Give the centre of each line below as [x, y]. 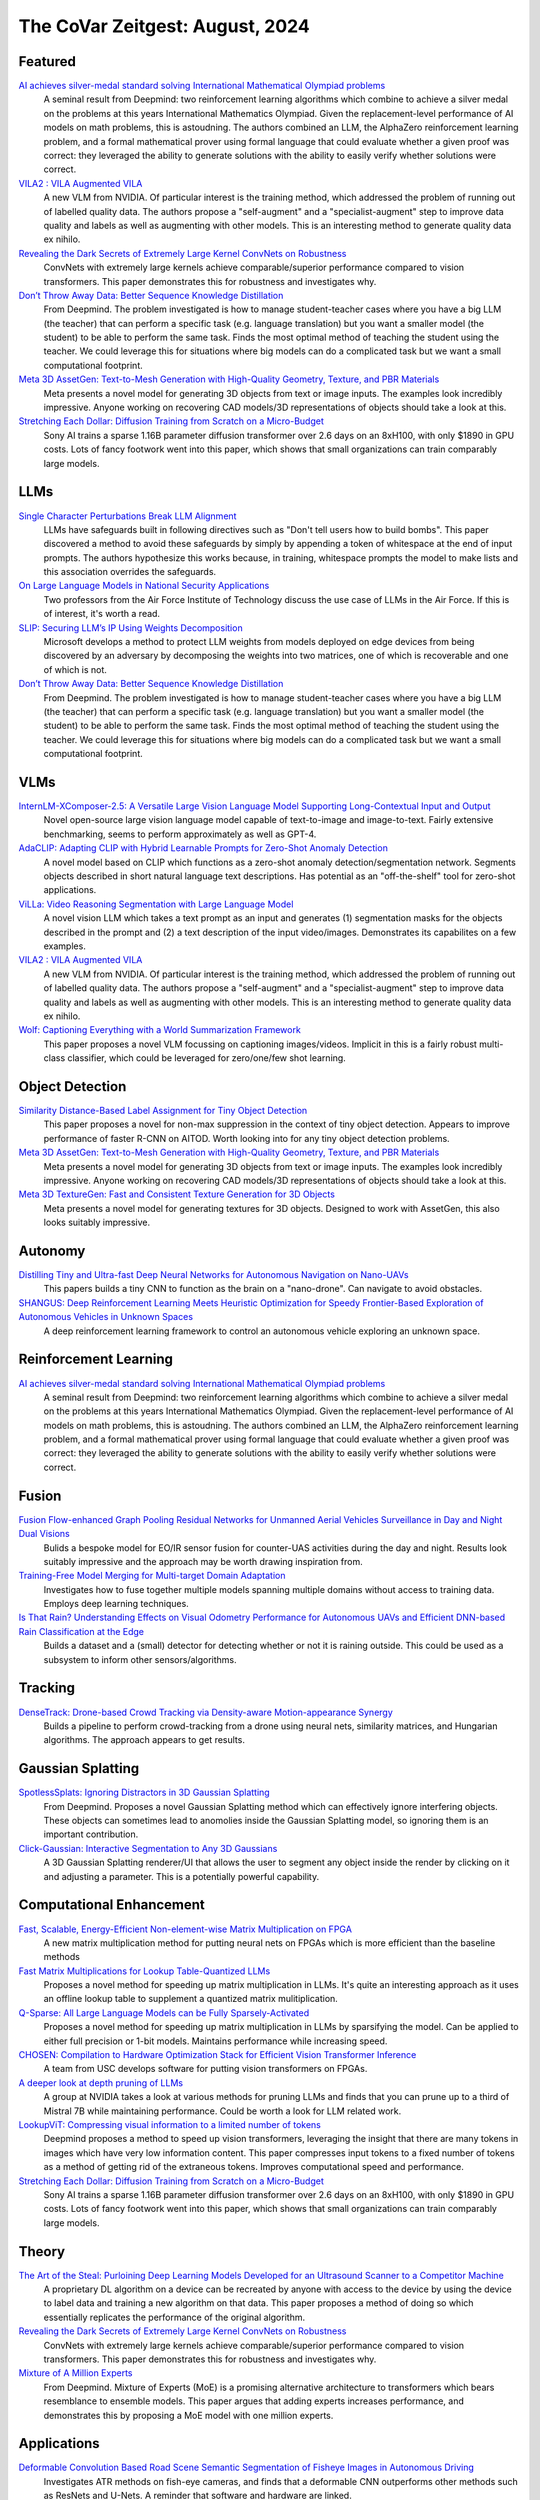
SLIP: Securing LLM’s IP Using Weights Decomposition [131, 627]
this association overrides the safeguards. [130, 572]
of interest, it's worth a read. [101, 614]
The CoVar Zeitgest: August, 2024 [164, 26]
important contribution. [91, 1834]
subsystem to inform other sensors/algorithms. [140, 1659]
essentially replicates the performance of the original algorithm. [174, 2317]
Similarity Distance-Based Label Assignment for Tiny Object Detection [163, 1110]
